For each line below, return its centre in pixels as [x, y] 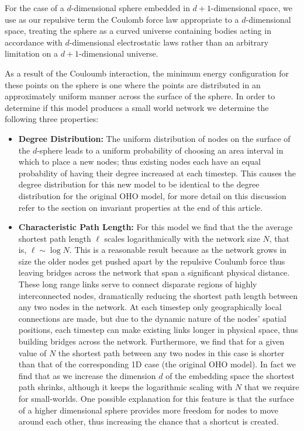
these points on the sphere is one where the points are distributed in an [133, 84]
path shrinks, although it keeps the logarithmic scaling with [125, 387]
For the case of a [34, 8]
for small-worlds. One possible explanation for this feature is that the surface [156, 398]
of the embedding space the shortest [230, 375]
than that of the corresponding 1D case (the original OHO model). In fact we [157, 364]
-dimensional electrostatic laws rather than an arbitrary [169, 42]
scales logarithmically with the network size [182, 238]
